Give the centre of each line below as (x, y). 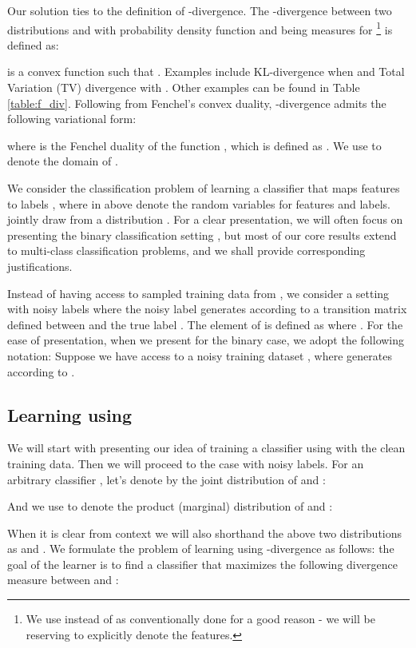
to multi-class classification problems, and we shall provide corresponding (186, 250)
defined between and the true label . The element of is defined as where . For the (205, 324)
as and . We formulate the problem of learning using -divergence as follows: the (201, 549)
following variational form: (72, 119)
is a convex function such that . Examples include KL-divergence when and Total (206, 72)
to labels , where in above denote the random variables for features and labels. (199, 203)
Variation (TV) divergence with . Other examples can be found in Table (184, 87)
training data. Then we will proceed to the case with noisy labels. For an (186, 463)
